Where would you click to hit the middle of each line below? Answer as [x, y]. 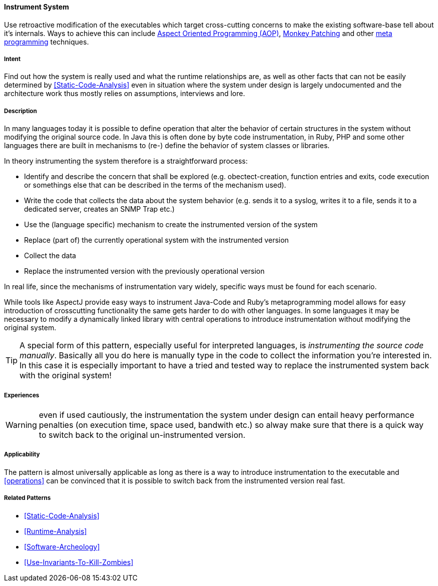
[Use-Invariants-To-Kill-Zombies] [79, 562]
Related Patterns [28, 498]
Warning [21, 425]
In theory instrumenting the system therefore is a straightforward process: [126, 161]
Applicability [22, 455]
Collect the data [50, 256]
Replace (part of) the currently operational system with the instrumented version [156, 240]
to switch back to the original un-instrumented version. [142, 435]
